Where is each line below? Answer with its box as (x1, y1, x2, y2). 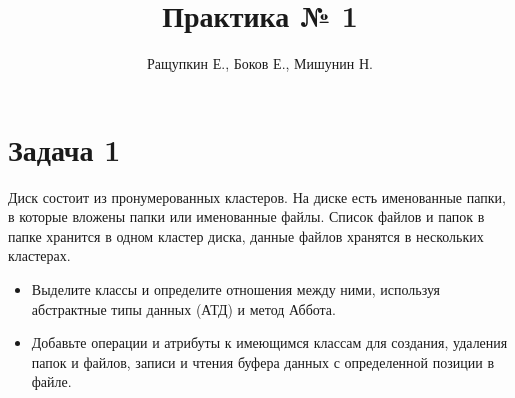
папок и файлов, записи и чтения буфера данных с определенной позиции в (31, 351, 495, 372)
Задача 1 (8, 128, 121, 169)
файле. (31, 371, 72, 392)
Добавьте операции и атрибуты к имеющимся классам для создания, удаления (31, 332, 508, 353)
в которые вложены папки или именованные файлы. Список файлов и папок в (8, 206, 485, 227)
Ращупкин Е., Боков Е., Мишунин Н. (147, 53, 373, 74)
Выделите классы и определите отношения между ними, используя (31, 279, 440, 300)
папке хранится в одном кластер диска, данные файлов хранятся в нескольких (8, 225, 484, 246)
